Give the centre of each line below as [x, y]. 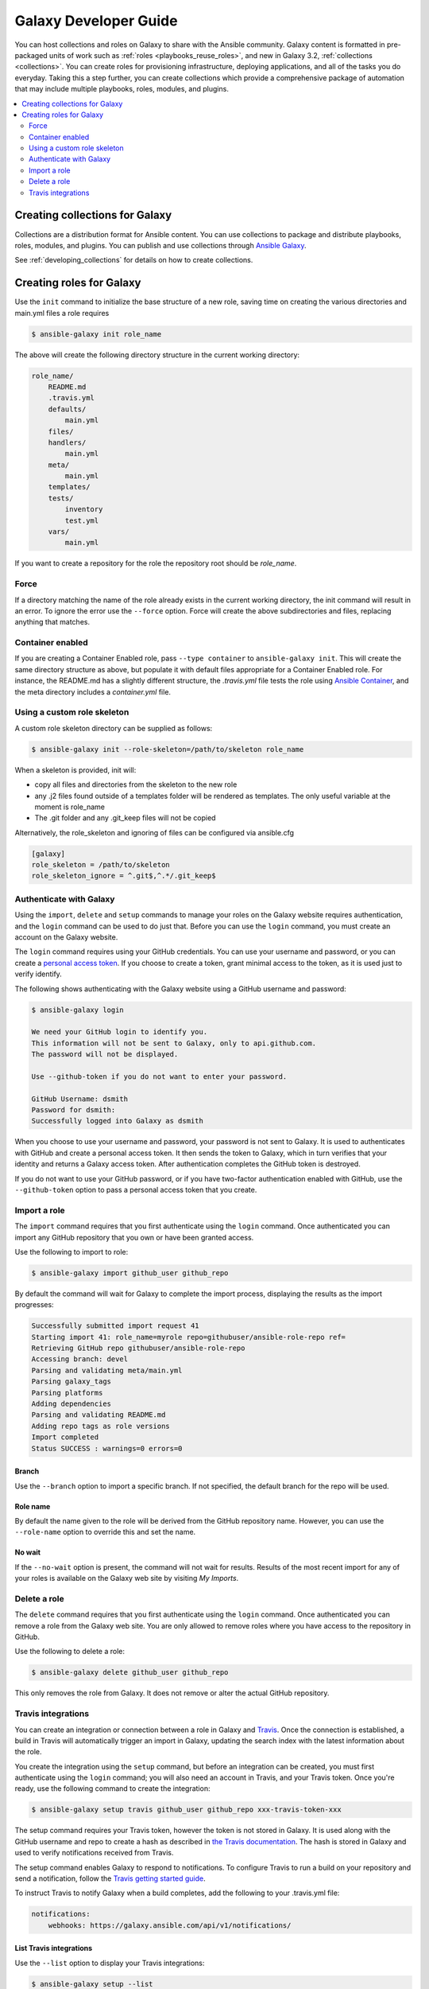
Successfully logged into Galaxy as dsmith [118, 1121]
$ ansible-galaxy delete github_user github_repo [130, 1672]
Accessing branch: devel [80, 1359]
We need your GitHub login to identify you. [120, 1032]
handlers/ [67, 442]
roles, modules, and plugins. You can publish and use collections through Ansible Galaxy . [160, 245]
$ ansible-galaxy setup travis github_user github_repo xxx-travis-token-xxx [186, 1810]
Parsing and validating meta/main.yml [107, 1370]
